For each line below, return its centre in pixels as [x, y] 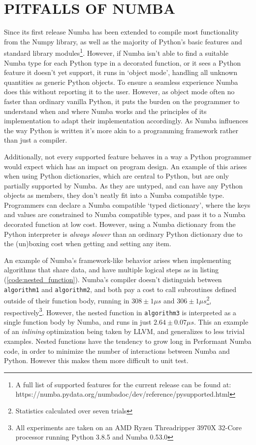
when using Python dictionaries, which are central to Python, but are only [116, 176]
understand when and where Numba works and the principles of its [105, 111]
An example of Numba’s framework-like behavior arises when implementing [118, 260]
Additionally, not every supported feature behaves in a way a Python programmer [128, 156]
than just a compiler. [36, 140]
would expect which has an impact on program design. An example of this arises [126, 166]
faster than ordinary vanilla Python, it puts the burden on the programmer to [122, 101]
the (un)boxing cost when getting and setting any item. [88, 243]
